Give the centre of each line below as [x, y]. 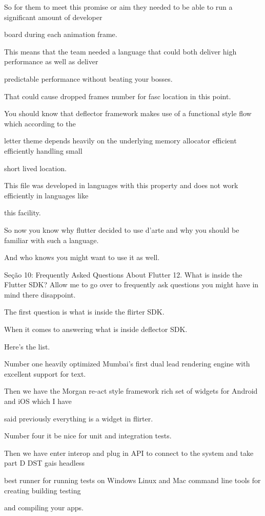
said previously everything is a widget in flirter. [79, 418]
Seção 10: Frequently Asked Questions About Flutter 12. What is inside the [123, 274]
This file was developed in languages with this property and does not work [121, 185]
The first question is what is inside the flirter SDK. [84, 312]
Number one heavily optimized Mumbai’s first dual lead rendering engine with [127, 364]
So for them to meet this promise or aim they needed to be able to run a [118, 7]
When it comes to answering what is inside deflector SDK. [96, 329]
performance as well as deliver [51, 61]
